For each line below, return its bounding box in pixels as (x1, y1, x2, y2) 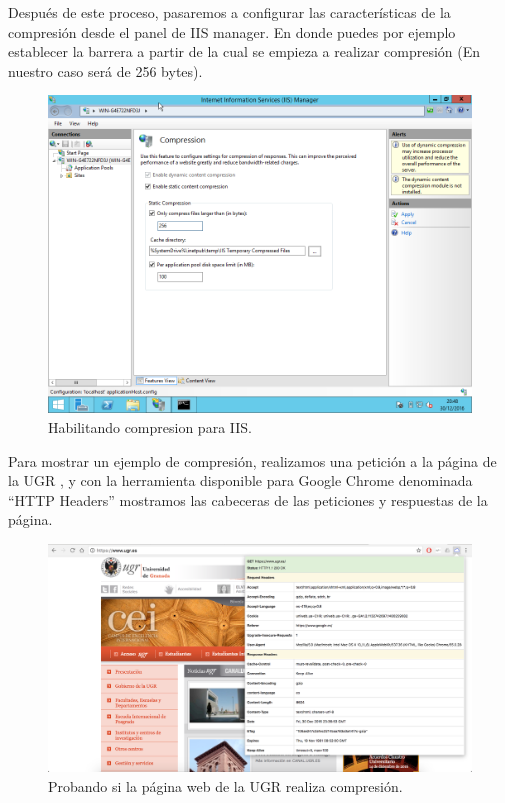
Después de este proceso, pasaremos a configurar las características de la (8, 2, 451, 22)
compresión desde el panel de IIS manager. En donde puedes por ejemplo (8, 21, 456, 42)
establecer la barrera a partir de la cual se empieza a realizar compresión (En (8, 41, 481, 62)
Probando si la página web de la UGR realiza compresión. (48, 775, 403, 796)
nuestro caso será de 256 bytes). (8, 60, 203, 81)
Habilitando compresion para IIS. (48, 416, 252, 437)
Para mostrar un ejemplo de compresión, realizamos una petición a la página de (8, 450, 497, 471)
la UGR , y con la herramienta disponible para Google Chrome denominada (8, 470, 473, 491)
